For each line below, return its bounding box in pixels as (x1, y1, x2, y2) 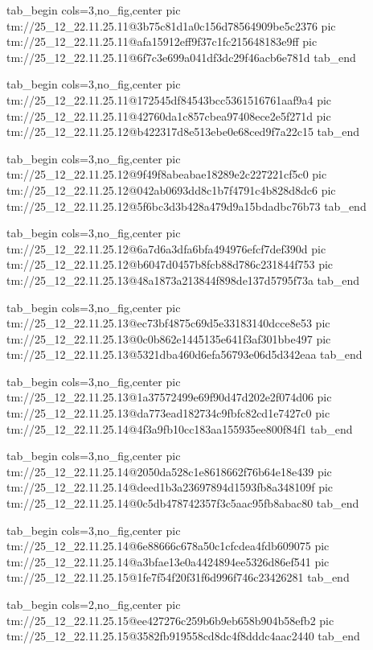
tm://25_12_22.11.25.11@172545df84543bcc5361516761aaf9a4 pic (6, 91, 332, 108)
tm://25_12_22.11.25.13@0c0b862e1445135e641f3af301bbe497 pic (6, 330, 331, 347)
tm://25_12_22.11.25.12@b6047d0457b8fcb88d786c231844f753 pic (6, 256, 334, 273)
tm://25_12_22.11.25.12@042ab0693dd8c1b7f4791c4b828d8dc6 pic (6, 181, 336, 198)
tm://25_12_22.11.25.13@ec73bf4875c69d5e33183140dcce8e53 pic (6, 315, 330, 331)
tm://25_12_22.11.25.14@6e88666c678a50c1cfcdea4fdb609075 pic (6, 537, 330, 554)
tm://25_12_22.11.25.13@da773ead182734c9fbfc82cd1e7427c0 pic (6, 405, 330, 422)
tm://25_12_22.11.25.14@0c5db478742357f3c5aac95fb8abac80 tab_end (6, 495, 359, 512)
